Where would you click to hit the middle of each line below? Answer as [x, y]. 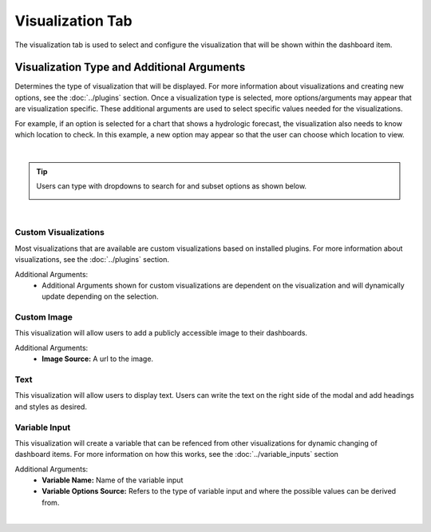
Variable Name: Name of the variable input [113, 480]
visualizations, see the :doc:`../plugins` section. [92, 260]
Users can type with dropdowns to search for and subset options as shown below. [172, 186]
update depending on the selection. [100, 296]
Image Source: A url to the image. [98, 359]
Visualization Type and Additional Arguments [130, 67]
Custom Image [44, 317]
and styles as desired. [51, 407]
